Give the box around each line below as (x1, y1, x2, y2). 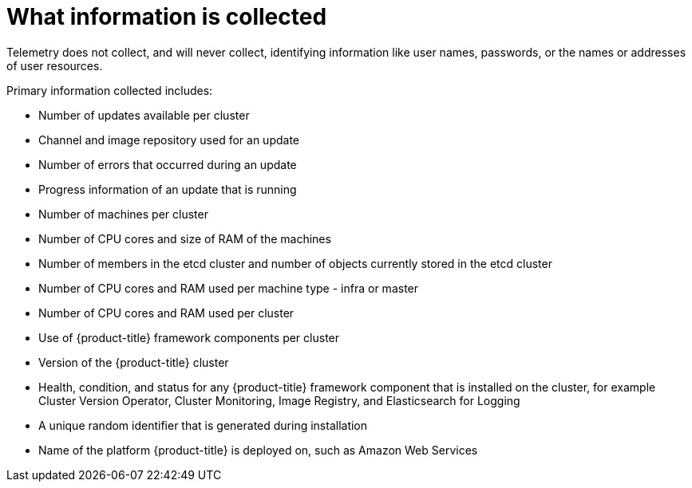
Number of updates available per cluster (38, 108, 250, 122)
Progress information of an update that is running (38, 182, 297, 196)
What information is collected (6, 3, 327, 30)
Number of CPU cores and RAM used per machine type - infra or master (38, 281, 419, 295)
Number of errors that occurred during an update (38, 157, 297, 171)
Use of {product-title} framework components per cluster (38, 330, 340, 344)
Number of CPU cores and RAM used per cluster (38, 305, 295, 320)
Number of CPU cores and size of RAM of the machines (38, 231, 331, 246)
